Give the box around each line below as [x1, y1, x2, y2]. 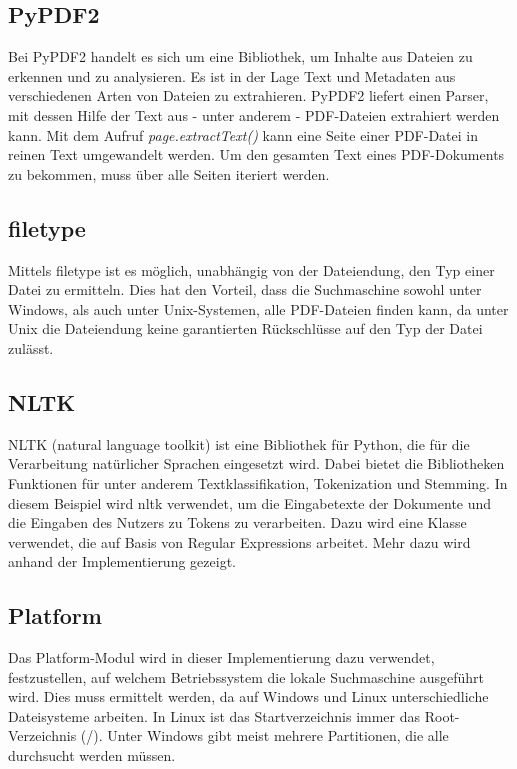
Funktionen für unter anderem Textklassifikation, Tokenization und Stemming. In [8, 472, 508, 493]
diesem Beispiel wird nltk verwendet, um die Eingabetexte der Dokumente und [8, 492, 492, 513]
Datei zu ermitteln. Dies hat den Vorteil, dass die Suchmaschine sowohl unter [8, 279, 482, 300]
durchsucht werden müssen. [8, 745, 176, 766]
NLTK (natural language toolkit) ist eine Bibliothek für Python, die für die [8, 433, 470, 454]
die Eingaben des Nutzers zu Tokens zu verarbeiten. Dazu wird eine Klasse [8, 512, 467, 533]
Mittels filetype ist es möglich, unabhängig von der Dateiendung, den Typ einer [8, 259, 495, 280]
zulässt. [8, 337, 54, 358]
